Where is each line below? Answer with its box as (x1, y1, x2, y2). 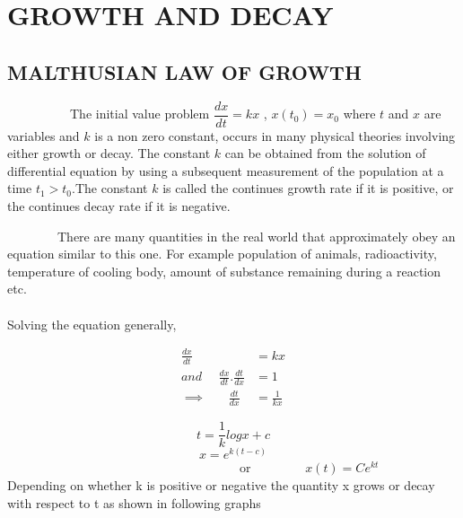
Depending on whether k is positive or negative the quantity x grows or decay (7, 475, 435, 494)
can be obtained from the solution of (224, 144, 426, 162)
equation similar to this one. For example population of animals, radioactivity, (7, 244, 437, 263)
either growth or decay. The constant (7, 144, 211, 162)
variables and (7, 126, 80, 145)
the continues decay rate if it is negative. (7, 197, 231, 215)
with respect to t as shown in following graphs (7, 493, 261, 512)
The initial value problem (69, 104, 210, 123)
